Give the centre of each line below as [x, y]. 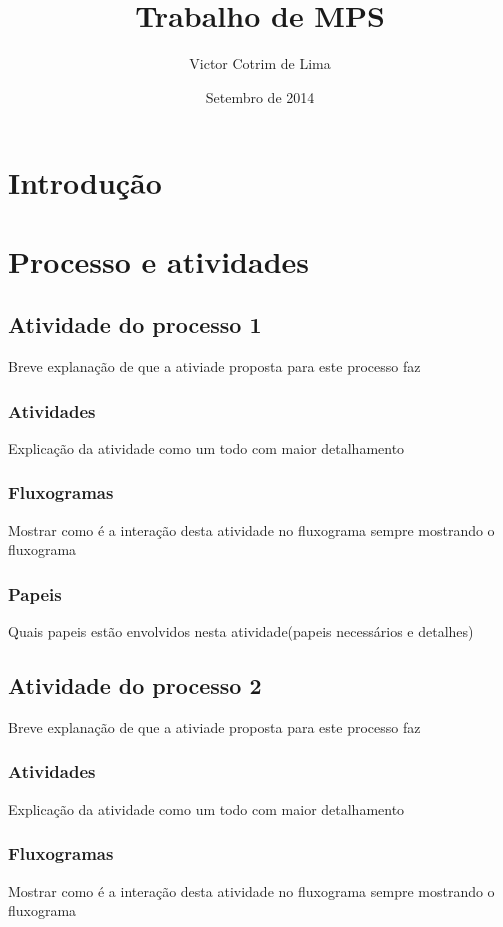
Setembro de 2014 [260, 96]
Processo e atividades [159, 260]
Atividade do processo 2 [135, 685]
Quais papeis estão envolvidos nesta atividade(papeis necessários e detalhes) [241, 631]
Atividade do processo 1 [135, 324]
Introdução [85, 182]
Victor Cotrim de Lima [260, 63]
